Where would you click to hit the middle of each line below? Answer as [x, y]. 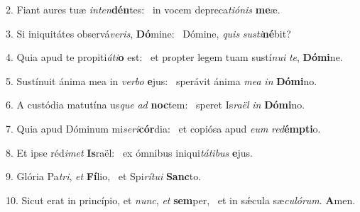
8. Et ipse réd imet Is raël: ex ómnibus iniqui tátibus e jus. [129, 152]
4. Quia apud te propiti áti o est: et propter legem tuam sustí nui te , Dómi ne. [174, 57]
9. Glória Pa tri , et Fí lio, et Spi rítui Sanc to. [104, 176]
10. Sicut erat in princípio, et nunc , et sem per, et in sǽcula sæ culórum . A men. [181, 200]
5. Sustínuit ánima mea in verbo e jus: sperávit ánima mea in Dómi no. [162, 80]
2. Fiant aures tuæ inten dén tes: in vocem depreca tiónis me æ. [143, 9]
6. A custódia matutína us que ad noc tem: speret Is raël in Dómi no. [156, 105]
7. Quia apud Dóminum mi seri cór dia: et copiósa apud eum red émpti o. [163, 128]
